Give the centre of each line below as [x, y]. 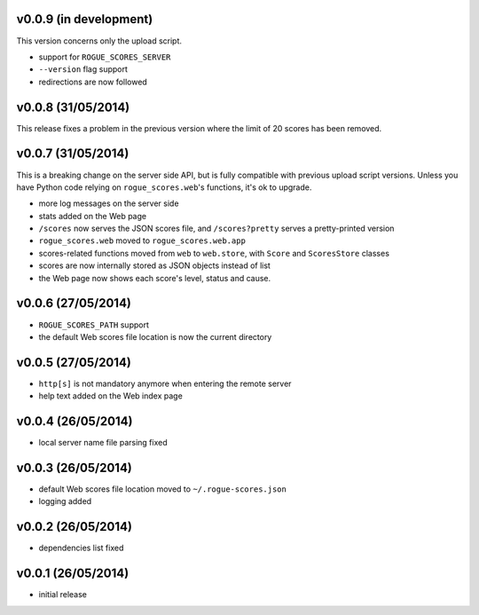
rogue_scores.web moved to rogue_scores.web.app [142, 240]
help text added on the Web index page [111, 396]
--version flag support [83, 69]
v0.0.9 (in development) [85, 19]
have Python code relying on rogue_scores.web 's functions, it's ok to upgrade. [164, 187]
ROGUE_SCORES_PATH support [94, 325]
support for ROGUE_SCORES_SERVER [105, 57]
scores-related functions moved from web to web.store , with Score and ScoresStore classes [214, 253]
